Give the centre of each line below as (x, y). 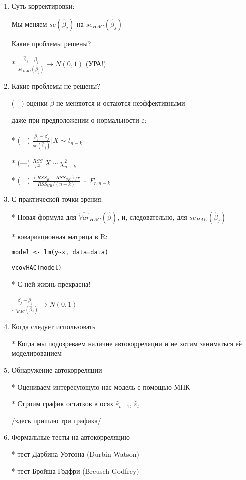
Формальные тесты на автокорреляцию (71, 437)
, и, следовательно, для (152, 217)
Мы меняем (29, 24)
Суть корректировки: (43, 6)
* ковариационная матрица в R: (60, 236)
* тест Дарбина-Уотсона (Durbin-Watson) (75, 454)
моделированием (37, 353)
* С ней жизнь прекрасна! (51, 284)
